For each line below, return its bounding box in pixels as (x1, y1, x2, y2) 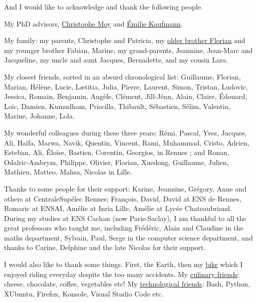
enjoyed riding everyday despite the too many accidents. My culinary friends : (4, 268, 240, 279)
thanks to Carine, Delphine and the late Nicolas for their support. (4, 242, 206, 252)
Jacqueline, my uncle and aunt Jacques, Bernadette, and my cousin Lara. (4, 54, 229, 65)
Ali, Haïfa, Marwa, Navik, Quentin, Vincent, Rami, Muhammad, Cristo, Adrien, (4, 137, 250, 147)
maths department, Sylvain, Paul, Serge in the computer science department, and (4, 232, 253, 242)
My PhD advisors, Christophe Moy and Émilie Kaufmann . (4, 18, 183, 28)
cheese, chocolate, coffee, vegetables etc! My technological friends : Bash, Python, (4, 278, 251, 289)
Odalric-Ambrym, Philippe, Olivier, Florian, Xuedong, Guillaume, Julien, (4, 156, 229, 167)
